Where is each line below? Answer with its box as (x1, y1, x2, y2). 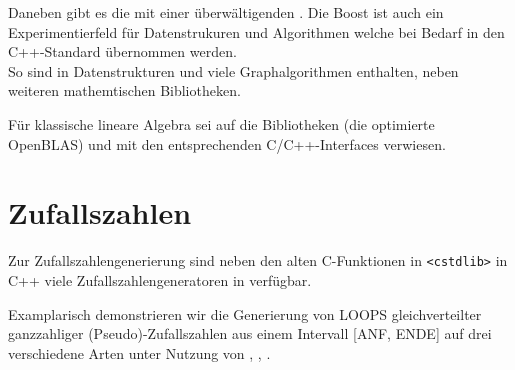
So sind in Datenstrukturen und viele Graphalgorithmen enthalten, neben (8, 60, 459, 81)
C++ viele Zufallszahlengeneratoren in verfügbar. (8, 269, 312, 290)
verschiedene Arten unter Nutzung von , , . (8, 342, 271, 363)
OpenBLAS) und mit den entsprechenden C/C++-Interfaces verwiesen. (8, 133, 446, 154)
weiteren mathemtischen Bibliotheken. (8, 80, 241, 101)
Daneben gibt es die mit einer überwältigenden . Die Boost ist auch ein (8, 2, 444, 22)
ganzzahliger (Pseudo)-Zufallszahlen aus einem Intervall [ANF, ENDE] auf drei (8, 323, 492, 344)
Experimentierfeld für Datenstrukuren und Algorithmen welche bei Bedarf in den (8, 21, 505, 42)
